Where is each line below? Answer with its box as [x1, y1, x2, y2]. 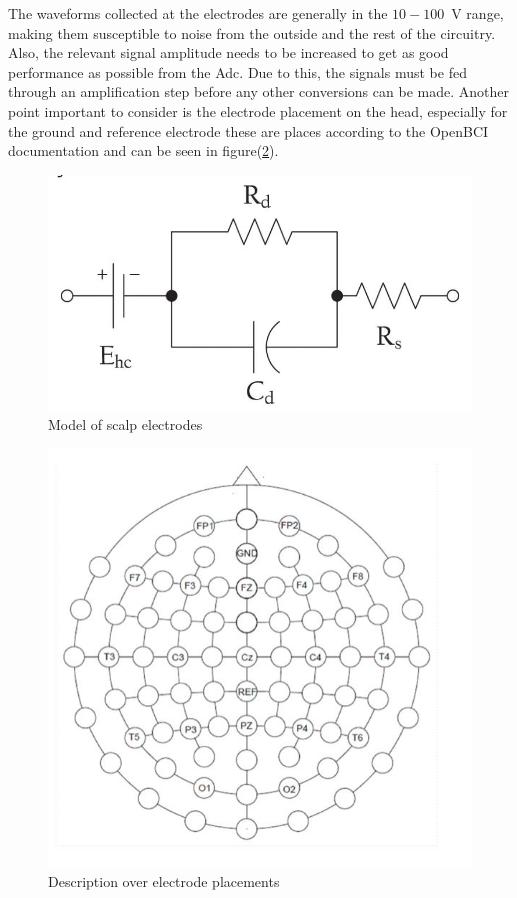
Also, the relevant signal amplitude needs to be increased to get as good [8, 42, 449, 63]
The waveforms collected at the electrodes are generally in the [8, 3, 388, 23]
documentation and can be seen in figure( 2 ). [8, 140, 279, 161]
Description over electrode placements [48, 870, 280, 891]
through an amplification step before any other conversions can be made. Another [8, 81, 509, 102]
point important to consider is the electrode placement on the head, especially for [8, 100, 508, 121]
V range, [451, 3, 504, 23]
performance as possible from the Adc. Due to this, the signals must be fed [8, 61, 467, 82]
